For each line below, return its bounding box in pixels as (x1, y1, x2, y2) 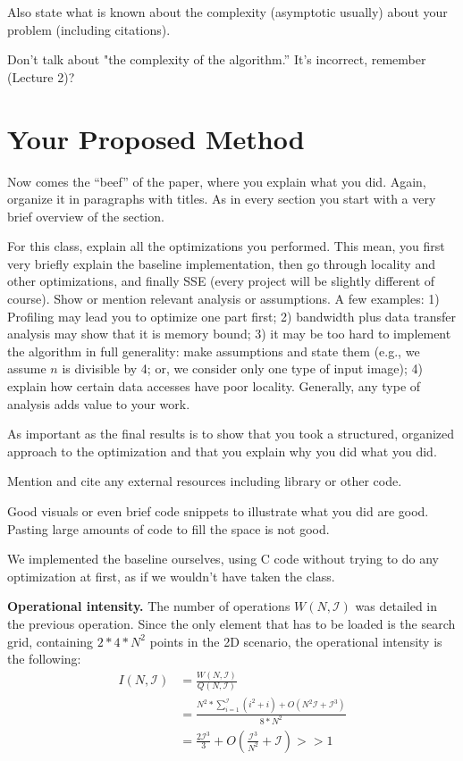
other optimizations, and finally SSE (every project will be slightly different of (7, 272, 435, 290)
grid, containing (7, 631, 94, 650)
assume (7, 359, 46, 378)
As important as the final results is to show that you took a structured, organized (7, 424, 455, 443)
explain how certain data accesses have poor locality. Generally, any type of (7, 377, 421, 396)
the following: (7, 649, 81, 668)
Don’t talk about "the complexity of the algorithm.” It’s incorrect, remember (7, 50, 426, 69)
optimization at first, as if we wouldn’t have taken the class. (7, 566, 335, 585)
